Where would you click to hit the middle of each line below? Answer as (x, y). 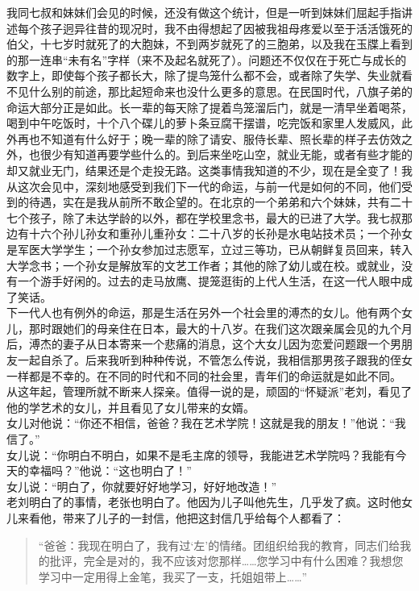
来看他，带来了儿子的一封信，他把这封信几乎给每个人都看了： (181, 518)
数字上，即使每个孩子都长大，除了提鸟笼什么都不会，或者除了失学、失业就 (204, 75)
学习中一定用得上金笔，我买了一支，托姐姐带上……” (173, 576)
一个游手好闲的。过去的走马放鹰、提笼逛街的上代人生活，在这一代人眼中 (209, 281)
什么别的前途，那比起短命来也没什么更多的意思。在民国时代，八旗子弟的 (220, 91)
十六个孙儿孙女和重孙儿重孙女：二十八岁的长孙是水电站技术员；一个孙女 (220, 233)
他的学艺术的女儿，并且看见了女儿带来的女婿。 (131, 407)
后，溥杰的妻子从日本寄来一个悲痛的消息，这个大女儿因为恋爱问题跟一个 (198, 344)
